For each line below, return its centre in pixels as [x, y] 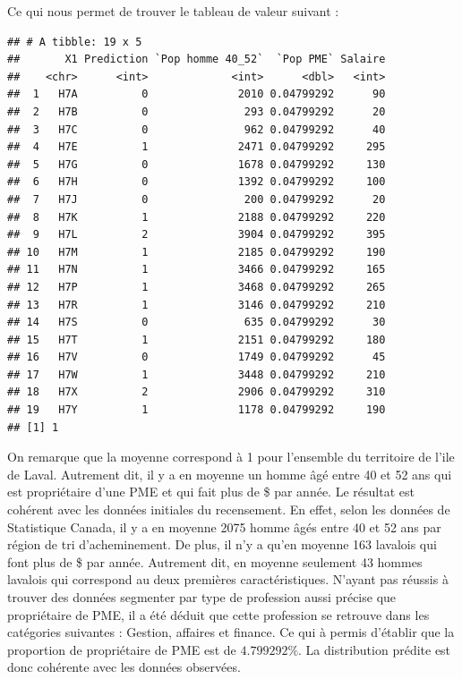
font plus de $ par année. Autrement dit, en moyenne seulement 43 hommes [215, 561]
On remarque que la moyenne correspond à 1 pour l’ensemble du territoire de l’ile [231, 457]
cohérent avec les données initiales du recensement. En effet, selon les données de [229, 509]
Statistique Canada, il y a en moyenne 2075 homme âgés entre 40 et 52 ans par [224, 526]
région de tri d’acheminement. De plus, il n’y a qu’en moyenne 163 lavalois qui [222, 544]
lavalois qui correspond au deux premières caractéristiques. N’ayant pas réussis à [228, 579]
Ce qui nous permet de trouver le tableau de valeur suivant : [173, 11]
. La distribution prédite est [375, 649]
